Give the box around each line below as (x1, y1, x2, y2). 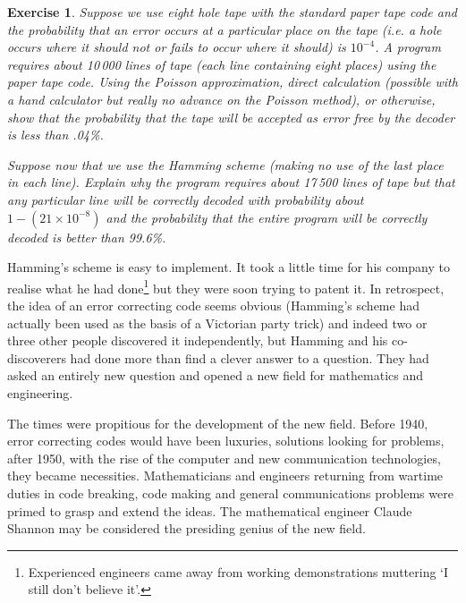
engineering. (7, 383, 73, 402)
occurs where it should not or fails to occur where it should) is (7, 38, 346, 56)
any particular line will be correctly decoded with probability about (7, 190, 364, 208)
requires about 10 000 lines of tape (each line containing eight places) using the (7, 55, 436, 73)
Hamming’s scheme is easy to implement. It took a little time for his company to (7, 258, 451, 276)
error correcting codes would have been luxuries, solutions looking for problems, (7, 431, 445, 450)
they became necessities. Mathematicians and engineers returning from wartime (7, 466, 444, 485)
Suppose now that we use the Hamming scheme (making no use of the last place (7, 155, 444, 174)
